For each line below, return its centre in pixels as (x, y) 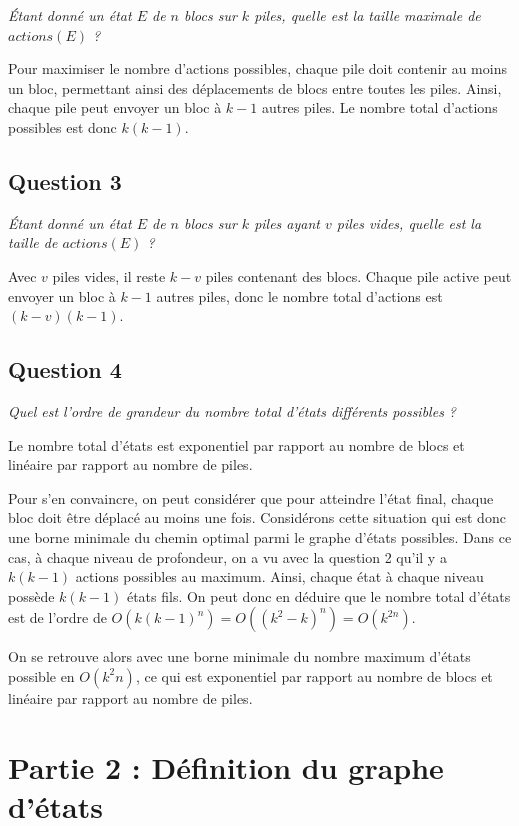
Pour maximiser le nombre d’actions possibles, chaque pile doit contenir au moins (257, 68)
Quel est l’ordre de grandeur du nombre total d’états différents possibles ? (232, 410)
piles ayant (287, 222)
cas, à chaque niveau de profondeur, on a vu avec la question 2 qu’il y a (227, 556)
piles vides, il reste (109, 275)
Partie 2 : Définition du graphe (226, 766)
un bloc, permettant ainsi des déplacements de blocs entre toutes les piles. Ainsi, (255, 87)
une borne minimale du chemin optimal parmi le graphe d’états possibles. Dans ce (260, 536)
